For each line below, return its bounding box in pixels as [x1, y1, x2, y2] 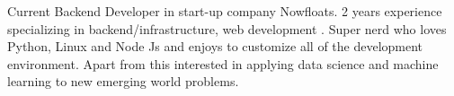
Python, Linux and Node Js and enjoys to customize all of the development [7, 37, 423, 56]
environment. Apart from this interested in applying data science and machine [7, 54, 439, 73]
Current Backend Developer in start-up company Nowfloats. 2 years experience [7, 2, 442, 20]
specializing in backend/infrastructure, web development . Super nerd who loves [7, 19, 447, 38]
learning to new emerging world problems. [7, 72, 239, 91]
